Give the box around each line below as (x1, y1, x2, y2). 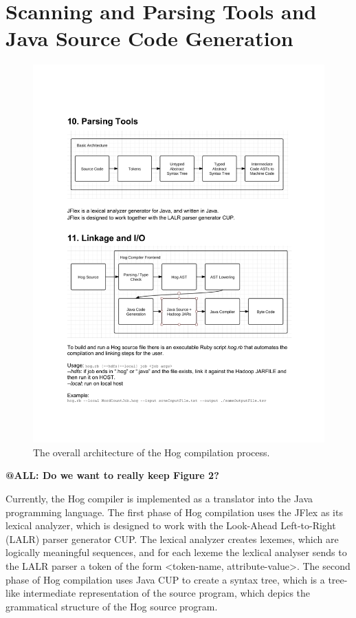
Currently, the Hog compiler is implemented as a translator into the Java (5, 491, 313, 505)
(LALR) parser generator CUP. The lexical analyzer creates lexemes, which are (5, 531, 339, 546)
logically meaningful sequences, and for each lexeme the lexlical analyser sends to (5, 545, 347, 560)
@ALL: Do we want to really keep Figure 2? (5, 468, 219, 482)
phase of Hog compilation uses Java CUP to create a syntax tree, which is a (5, 572, 325, 586)
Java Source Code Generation (5, 24, 293, 52)
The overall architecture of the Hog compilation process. (33, 445, 270, 459)
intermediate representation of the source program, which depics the (23, 586, 311, 600)
